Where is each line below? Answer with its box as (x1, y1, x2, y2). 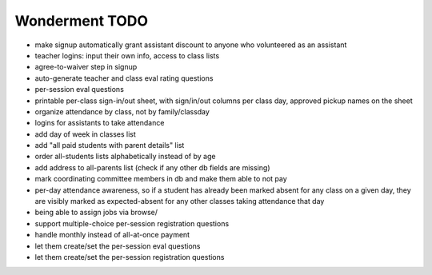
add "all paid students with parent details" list (34, 141, 185, 150)
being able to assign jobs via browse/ (34, 208, 158, 217)
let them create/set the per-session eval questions (34, 241, 201, 251)
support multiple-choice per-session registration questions (34, 218, 230, 228)
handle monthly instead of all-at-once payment (34, 230, 190, 240)
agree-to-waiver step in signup (34, 62, 138, 72)
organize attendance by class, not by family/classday (34, 106, 210, 116)
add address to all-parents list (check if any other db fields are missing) (34, 162, 270, 172)
